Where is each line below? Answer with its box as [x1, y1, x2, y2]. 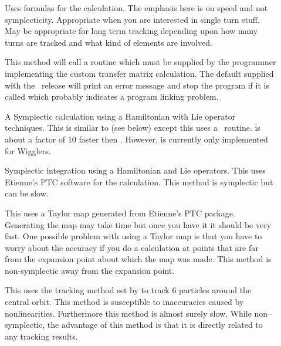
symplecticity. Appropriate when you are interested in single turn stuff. [5, 13, 260, 25]
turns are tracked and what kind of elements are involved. [5, 36, 212, 48]
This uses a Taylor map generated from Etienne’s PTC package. [5, 206, 235, 219]
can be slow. [5, 187, 49, 199]
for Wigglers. [5, 144, 51, 157]
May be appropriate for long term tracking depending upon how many [5, 25, 258, 37]
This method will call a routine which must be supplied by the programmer [5, 56, 276, 68]
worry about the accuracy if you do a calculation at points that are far [5, 241, 259, 253]
